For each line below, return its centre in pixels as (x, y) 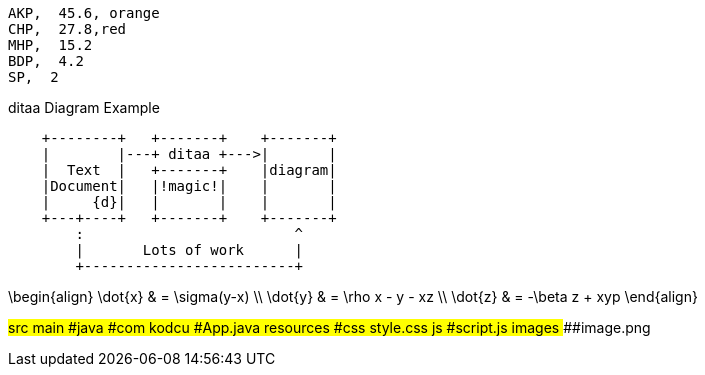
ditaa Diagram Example (84, 107)
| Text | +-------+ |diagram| (189, 170)
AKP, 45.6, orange (84, 13)
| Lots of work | (189, 250)
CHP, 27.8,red (67, 29)
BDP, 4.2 (46, 61)
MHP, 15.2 (50, 45)
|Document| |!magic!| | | (189, 186)
